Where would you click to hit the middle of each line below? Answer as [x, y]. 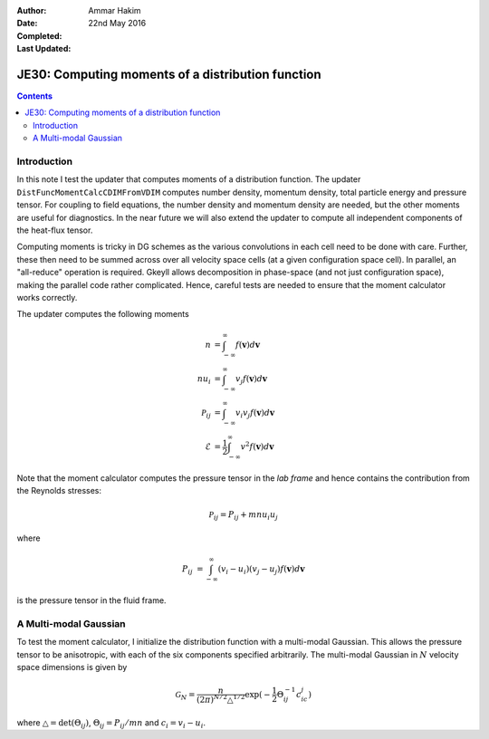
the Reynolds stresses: [59, 491]
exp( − [258, 694]
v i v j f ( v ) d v [255, 414]
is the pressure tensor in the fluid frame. [91, 600]
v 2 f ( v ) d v [257, 446]
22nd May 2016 [117, 24]
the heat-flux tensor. [55, 230]
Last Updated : [44, 49]
